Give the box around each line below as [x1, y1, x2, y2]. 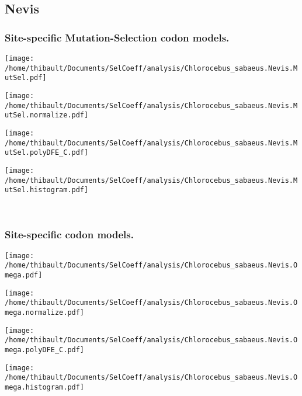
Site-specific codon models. [5, 227, 134, 242]
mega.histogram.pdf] [5, 383, 85, 391]
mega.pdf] [5, 271, 43, 279]
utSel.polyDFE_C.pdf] [5, 148, 89, 157]
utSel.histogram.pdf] [5, 186, 89, 194]
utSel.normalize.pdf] [5, 111, 89, 120]
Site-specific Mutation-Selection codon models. [5, 30, 230, 44]
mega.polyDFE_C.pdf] [5, 345, 85, 354]
